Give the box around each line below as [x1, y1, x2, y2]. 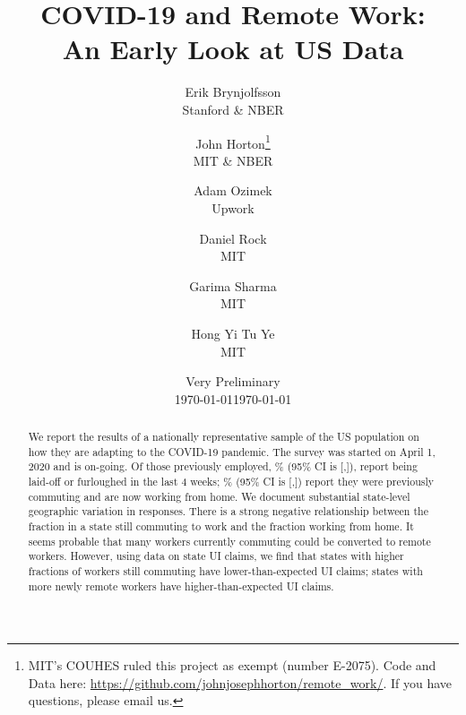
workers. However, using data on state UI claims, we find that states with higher [28, 548, 404, 564]
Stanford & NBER [182, 99, 284, 118]
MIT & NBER [193, 151, 273, 169]
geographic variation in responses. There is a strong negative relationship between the [28, 504, 428, 519]
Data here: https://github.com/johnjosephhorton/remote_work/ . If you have [28, 673, 453, 692]
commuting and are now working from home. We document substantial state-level [28, 488, 410, 504]
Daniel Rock [199, 228, 267, 247]
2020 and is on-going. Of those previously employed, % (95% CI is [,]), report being [28, 459, 418, 474]
